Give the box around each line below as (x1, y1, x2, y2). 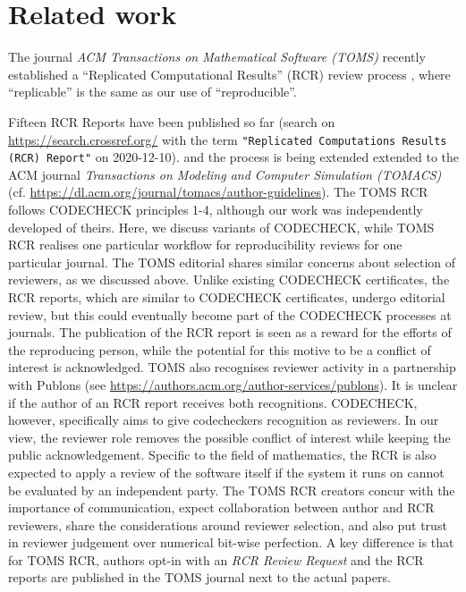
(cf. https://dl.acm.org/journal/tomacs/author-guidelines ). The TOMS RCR (8, 182, 428, 201)
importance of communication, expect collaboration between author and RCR (8, 498, 435, 517)
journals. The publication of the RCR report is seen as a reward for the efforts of (8, 323, 452, 342)
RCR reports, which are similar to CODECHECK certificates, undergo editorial (8, 287, 445, 306)
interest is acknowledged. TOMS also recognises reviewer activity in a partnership (8, 358, 456, 376)
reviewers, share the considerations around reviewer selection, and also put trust (8, 515, 447, 534)
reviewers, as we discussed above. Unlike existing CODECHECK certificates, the (8, 270, 450, 289)
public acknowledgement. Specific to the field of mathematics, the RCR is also (8, 445, 436, 464)
